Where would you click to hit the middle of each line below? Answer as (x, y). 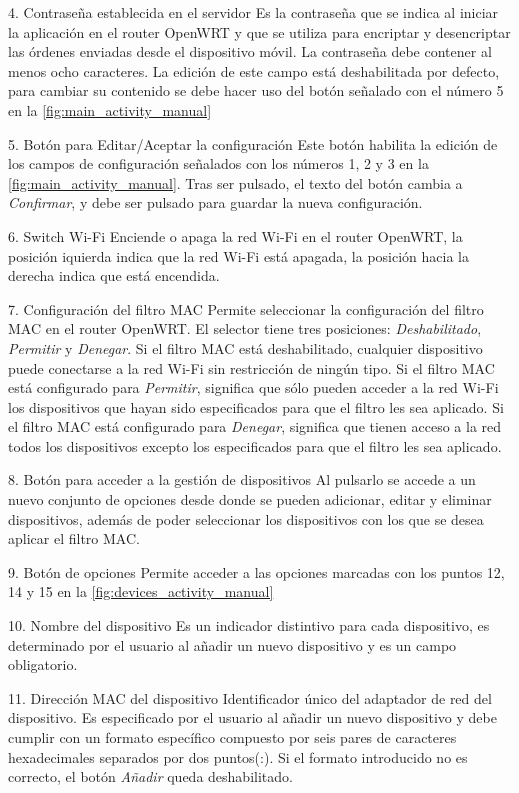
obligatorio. (43, 664)
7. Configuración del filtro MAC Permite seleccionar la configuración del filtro (246, 308)
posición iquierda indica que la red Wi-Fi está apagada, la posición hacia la (238, 255)
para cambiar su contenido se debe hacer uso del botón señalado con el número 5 (256, 90)
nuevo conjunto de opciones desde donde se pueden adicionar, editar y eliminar (250, 499)
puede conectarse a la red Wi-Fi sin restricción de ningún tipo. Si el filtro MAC (251, 367)
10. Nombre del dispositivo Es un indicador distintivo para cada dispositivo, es (249, 625)
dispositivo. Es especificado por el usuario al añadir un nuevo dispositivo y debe (252, 717)
